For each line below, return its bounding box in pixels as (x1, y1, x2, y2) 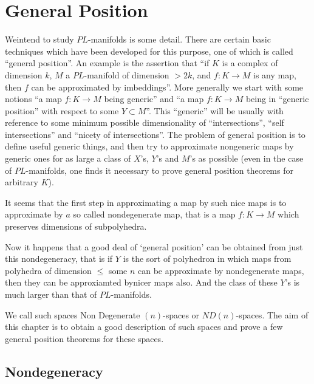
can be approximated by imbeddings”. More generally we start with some (31, 80, 304, 93)
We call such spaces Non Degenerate (5, 308, 140, 321)
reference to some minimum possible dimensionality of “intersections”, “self (5, 116, 284, 129)
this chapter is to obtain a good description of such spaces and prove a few (5, 320, 283, 333)
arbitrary (5, 176, 38, 188)
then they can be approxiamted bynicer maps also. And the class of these (5, 276, 278, 289)
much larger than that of (5, 288, 97, 300)
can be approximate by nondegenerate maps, (137, 264, 304, 276)
